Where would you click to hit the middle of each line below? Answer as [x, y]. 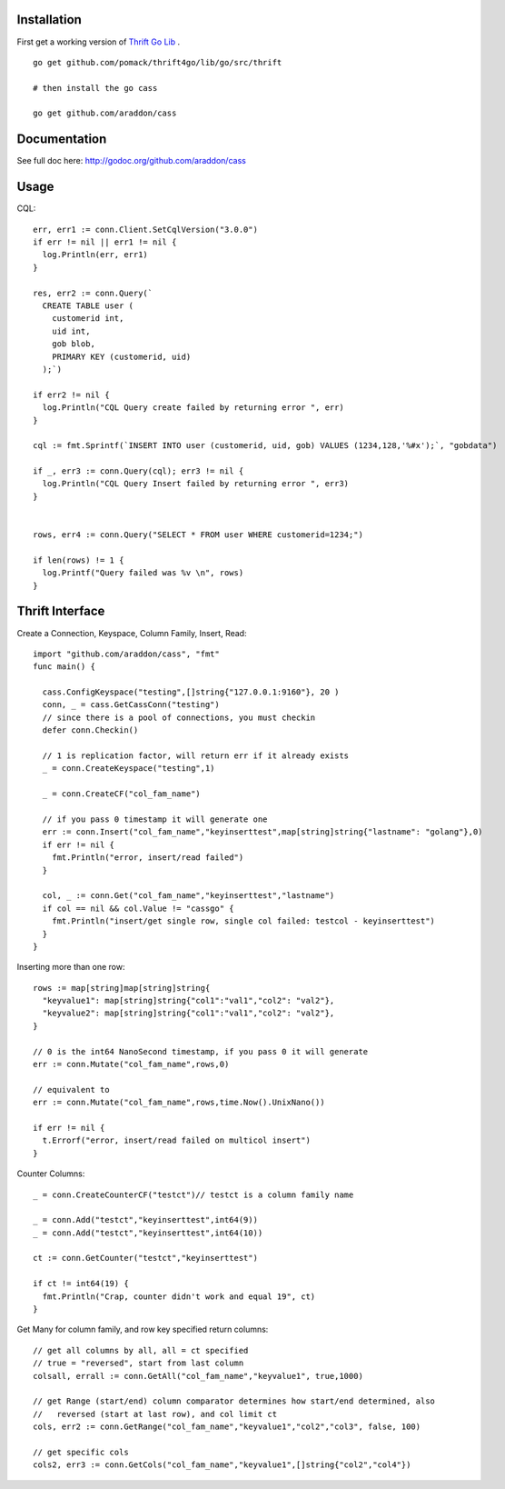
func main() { [64, 667]
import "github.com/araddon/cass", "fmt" [126, 654]
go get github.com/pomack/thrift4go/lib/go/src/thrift [158, 62]
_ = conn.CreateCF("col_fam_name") [122, 794]
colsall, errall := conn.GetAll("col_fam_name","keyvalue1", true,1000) [198, 1376]
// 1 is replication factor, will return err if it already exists [196, 756]
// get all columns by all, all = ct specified [141, 1350]
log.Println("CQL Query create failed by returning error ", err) [193, 408]
